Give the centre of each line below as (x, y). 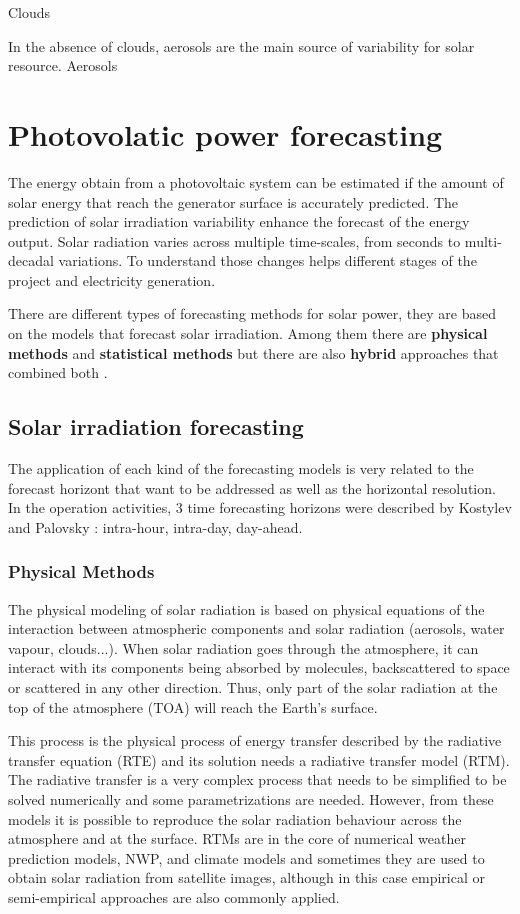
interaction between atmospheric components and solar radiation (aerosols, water (256, 628)
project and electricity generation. (112, 279)
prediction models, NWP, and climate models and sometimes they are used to (246, 857)
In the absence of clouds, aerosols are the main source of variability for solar (241, 45)
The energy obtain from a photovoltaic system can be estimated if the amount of (256, 181)
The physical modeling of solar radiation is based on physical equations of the (246, 608)
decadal (31, 260)
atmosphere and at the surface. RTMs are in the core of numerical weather (237, 838)
